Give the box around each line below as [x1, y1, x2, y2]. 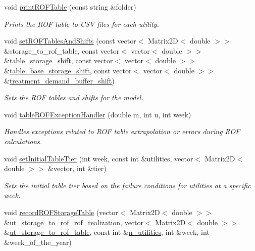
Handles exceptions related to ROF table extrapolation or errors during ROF [4, 126, 240, 137]
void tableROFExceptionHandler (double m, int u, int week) [4, 109, 191, 119]
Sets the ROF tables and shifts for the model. [4, 92, 143, 103]
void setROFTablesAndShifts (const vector [4, 35, 136, 46]
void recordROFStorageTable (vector [4, 206, 118, 217]
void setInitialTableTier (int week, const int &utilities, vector [4, 153, 193, 163]
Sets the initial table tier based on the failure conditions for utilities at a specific [4, 180, 251, 190]
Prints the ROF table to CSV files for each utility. [4, 18, 159, 29]
